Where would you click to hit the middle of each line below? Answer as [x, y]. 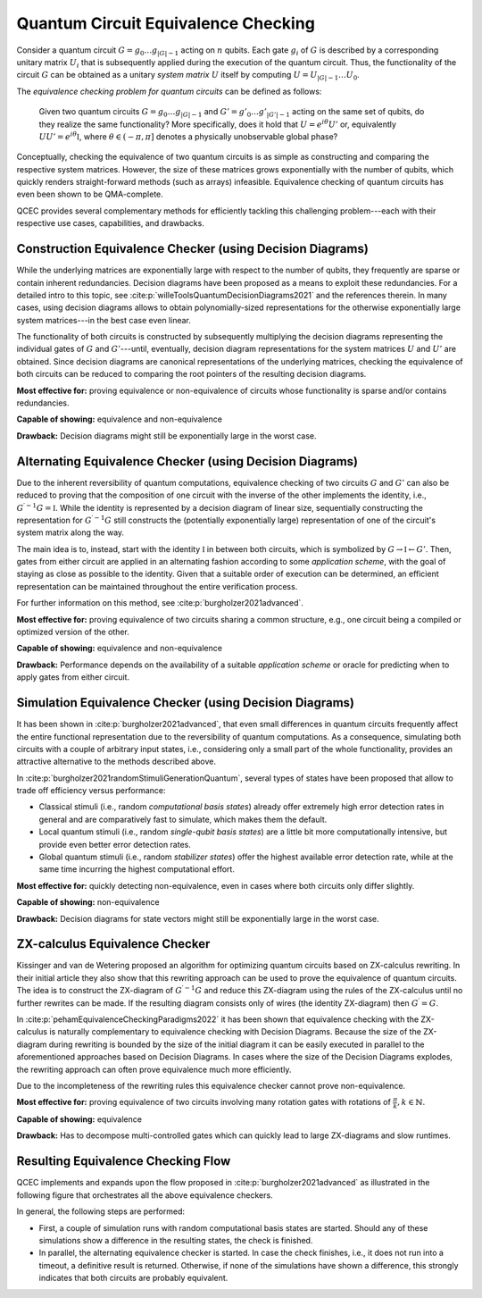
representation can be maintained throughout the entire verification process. [157, 586]
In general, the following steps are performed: [101, 1211]
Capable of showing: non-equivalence [88, 902]
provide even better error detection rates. [115, 844]
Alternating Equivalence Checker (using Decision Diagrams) [187, 461]
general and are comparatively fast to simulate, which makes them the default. [183, 819]
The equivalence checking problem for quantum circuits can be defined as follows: [169, 91]
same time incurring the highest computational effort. [137, 869]
